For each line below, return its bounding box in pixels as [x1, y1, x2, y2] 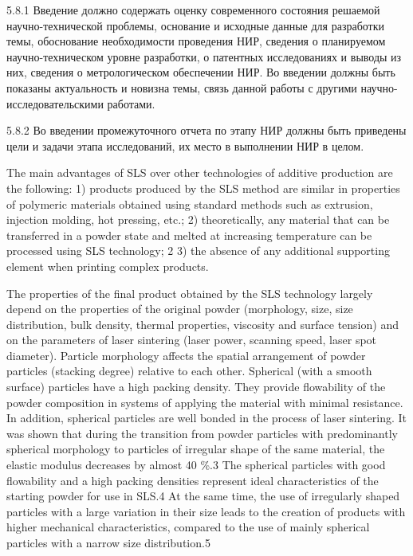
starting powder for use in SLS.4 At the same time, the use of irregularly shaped [6, 487, 400, 504]
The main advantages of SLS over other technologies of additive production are [6, 164, 393, 181]
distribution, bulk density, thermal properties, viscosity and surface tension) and [6, 315, 399, 332]
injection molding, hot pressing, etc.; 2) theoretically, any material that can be [6, 211, 390, 228]
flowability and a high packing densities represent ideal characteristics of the [6, 472, 379, 488]
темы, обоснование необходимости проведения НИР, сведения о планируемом [6, 33, 386, 49]
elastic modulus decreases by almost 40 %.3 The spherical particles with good [6, 456, 386, 473]
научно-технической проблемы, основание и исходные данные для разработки [6, 17, 384, 33]
